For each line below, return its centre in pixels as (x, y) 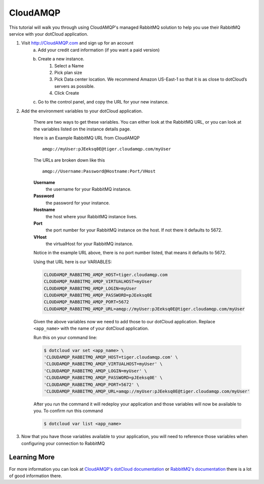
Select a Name (69, 65)
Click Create (67, 93)
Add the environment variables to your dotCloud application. (82, 111)
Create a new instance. (61, 59)
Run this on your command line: (65, 337)
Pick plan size (68, 72)
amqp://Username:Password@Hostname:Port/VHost (99, 171)
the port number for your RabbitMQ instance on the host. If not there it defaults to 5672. (134, 230)
